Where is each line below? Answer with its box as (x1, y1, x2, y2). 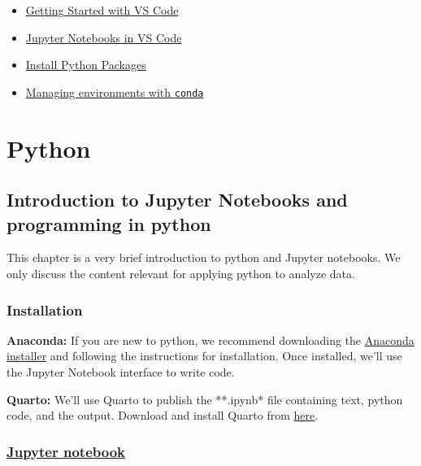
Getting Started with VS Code (25, 2, 179, 18)
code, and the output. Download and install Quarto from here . (7, 407, 319, 424)
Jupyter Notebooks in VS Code (25, 28, 182, 46)
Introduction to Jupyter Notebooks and (7, 187, 348, 212)
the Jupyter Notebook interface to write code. (7, 364, 235, 380)
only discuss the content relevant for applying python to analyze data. (7, 265, 355, 281)
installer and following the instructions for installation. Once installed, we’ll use (7, 347, 402, 364)
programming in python (7, 211, 211, 236)
